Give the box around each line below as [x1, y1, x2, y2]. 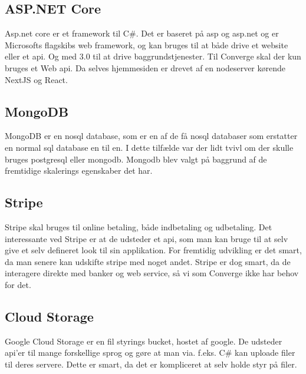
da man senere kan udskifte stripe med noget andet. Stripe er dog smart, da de [5, 255, 291, 267]
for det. [5, 278, 31, 290]
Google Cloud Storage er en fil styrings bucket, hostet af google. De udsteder [5, 335, 282, 347]
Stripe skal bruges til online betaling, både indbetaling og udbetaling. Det [5, 220, 272, 233]
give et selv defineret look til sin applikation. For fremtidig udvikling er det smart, [5, 244, 302, 256]
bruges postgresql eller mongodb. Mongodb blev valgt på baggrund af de [5, 153, 267, 165]
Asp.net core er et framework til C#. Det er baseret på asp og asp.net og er [5, 27, 279, 39]
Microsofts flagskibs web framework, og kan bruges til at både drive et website [5, 38, 288, 51]
